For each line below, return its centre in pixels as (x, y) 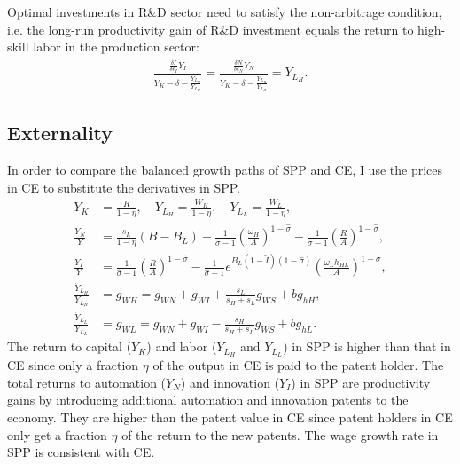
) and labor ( (182, 346)
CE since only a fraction (73, 365)
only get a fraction (57, 434)
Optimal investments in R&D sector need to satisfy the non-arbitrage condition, (225, 12)
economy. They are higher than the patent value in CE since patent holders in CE (230, 417)
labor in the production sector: (116, 47)
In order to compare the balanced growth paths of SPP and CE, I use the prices (225, 170)
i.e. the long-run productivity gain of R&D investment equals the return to (211, 29)
